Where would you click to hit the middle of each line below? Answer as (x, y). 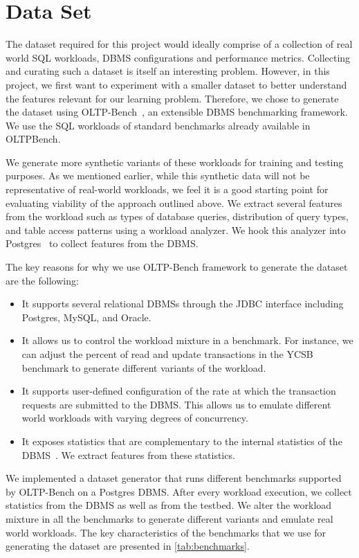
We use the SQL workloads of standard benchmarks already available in (158, 125)
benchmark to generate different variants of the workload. (144, 367)
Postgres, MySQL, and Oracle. (86, 317)
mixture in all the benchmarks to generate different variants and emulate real (169, 518)
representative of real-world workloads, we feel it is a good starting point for (167, 189)
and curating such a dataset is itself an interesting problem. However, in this (168, 71)
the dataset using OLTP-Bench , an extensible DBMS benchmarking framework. (177, 112)
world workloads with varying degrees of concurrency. (135, 418)
